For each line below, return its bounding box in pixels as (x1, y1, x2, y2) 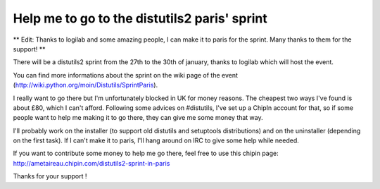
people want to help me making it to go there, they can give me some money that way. (13, 114, 263, 122)
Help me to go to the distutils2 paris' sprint (13, 11, 267, 26)
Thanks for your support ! (13, 172, 87, 181)
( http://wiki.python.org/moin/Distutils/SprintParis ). (13, 81, 158, 90)
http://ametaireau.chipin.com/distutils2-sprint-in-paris (13, 159, 170, 167)
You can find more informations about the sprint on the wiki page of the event (13, 71, 239, 79)
